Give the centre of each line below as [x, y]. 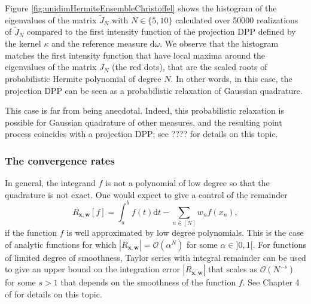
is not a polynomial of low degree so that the [187, 183]
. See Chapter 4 [271, 282]
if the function [31, 232]
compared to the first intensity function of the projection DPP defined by [161, 31]
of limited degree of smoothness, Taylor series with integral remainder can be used [155, 257]
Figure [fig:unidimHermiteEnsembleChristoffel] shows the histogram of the [141, 8]
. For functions [279, 244]
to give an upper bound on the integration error [93, 269]
